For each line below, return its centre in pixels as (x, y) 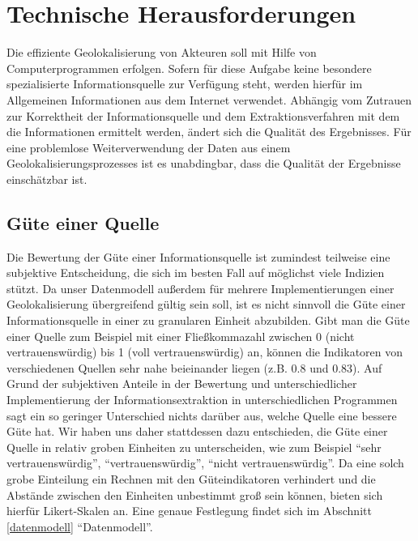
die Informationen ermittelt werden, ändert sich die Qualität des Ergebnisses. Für (209, 132)
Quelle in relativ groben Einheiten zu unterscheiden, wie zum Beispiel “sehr (194, 447)
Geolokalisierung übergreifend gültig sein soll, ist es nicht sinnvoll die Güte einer (206, 304)
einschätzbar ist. (47, 179)
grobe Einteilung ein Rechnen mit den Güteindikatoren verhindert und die (191, 478)
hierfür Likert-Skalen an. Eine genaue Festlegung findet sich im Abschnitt (189, 511)
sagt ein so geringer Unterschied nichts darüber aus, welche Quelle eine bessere (202, 415)
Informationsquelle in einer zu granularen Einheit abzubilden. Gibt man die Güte (208, 320)
